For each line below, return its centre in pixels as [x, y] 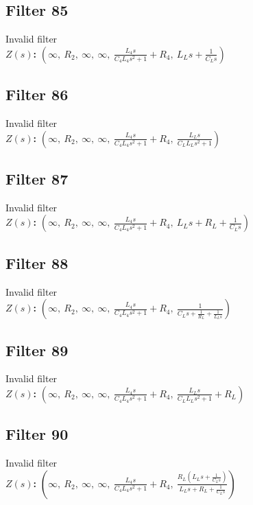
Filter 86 [37, 94]
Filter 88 [37, 262]
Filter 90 [37, 434]
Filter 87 [37, 178]
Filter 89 [37, 350]
